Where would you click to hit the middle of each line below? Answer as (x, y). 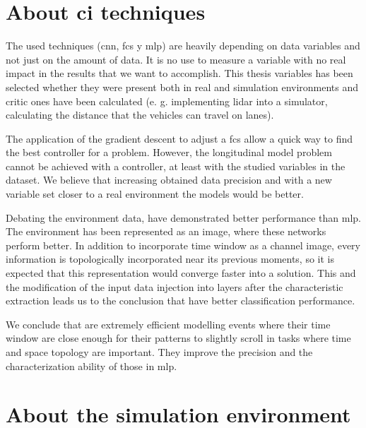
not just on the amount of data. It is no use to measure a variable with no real (176, 59)
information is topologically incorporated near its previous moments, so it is (170, 259)
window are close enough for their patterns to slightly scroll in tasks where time (178, 338)
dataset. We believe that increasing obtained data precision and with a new (169, 180)
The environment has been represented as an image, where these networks (166, 231)
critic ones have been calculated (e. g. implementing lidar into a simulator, (167, 101)
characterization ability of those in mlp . (91, 365)
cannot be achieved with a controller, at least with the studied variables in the (176, 166)
